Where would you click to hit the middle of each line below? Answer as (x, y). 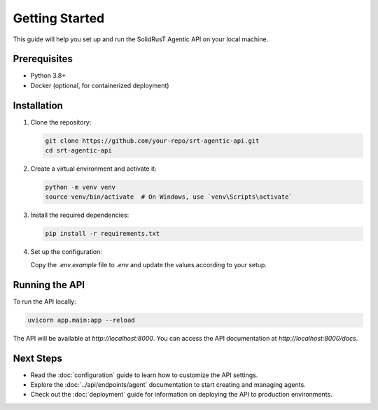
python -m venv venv (80, 188)
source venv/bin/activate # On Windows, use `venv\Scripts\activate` (169, 197)
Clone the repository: (61, 122)
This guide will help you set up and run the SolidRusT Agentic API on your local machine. (141, 39)
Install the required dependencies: (80, 215)
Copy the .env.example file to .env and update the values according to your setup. (149, 264)
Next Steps (37, 358)
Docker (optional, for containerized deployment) (100, 85)
